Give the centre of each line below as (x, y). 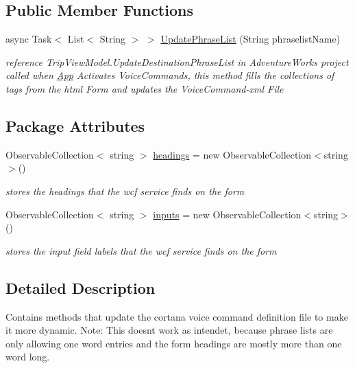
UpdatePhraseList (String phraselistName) (250, 39)
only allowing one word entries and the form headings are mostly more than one (174, 343)
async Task (29, 39)
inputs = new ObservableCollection (227, 214)
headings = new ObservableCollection (232, 154)
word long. (28, 357)
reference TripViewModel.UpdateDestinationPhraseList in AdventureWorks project (177, 61)
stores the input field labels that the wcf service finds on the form (141, 250)
